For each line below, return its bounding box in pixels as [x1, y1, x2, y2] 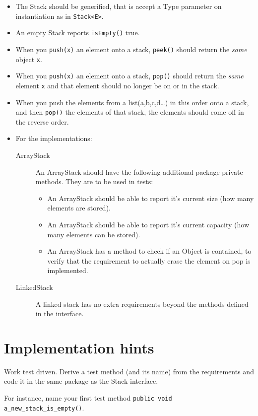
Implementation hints [4, 337, 154, 357]
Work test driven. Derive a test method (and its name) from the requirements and [4, 366, 254, 376]
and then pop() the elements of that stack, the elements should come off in [15, 107, 244, 117]
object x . [15, 54, 42, 64]
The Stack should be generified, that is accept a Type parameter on [15, 1, 222, 11]
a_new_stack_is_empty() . [4, 402, 84, 413]
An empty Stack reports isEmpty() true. [15, 27, 140, 38]
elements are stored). [47, 203, 111, 213]
